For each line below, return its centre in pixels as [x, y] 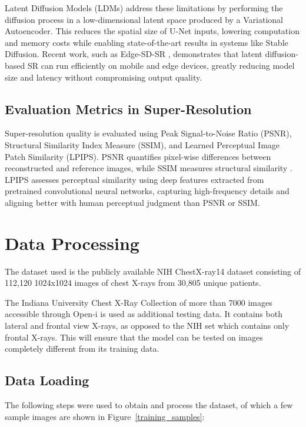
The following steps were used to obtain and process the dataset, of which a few [149, 405]
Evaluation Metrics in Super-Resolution [128, 109]
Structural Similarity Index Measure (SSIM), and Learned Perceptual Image [142, 144]
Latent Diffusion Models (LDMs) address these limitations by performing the [144, 8]
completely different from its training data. [82, 348]
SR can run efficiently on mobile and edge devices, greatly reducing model [161, 65]
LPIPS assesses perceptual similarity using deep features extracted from [134, 179]
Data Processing [72, 243]
